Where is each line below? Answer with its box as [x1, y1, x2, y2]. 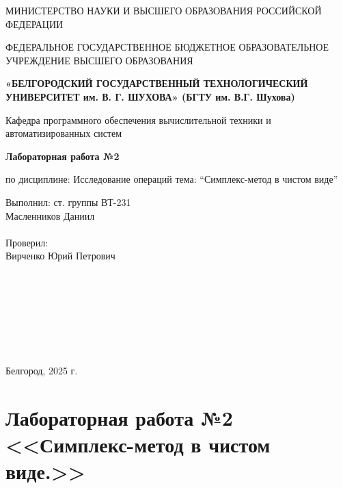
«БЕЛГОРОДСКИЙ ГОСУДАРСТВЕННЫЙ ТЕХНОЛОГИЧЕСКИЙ [5, 76, 308, 90]
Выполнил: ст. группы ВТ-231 [5, 194, 131, 209]
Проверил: [5, 235, 49, 249]
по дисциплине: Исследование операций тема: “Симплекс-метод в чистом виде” [5, 172, 338, 186]
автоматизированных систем [5, 126, 122, 140]
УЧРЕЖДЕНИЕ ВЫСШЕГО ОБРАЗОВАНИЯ [5, 53, 193, 67]
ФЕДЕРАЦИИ [5, 16, 64, 31]
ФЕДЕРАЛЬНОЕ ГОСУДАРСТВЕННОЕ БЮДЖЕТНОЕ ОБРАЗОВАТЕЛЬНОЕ [5, 40, 329, 54]
